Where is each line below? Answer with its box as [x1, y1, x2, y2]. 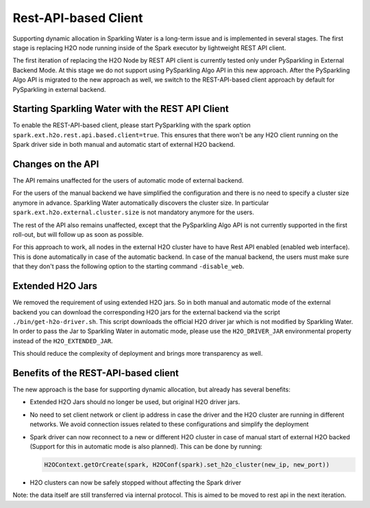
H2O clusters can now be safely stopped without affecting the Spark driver [29, 478, 242, 487]
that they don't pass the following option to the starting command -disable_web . [12, 262, 245, 270]
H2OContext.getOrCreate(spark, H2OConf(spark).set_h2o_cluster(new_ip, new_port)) [44, 461, 330, 468]
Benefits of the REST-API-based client [12, 367, 180, 379]
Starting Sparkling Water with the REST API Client [12, 103, 229, 115]
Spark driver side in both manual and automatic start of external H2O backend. [12, 141, 236, 149]
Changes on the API [12, 159, 99, 170]
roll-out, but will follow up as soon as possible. [12, 231, 144, 239]
